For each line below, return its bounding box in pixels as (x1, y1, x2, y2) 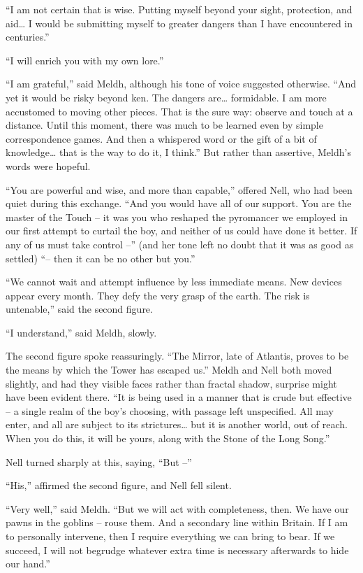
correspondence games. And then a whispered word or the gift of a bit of (6, 131, 317, 146)
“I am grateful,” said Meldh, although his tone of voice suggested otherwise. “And (6, 76, 357, 91)
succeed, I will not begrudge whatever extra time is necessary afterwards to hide (6, 542, 349, 557)
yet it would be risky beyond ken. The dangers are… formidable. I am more (6, 90, 327, 104)
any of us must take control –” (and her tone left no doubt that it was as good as (6, 236, 354, 251)
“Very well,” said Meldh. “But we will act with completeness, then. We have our (6, 501, 349, 516)
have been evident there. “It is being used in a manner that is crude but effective (6, 390, 352, 404)
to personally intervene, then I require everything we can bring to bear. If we (6, 529, 335, 543)
